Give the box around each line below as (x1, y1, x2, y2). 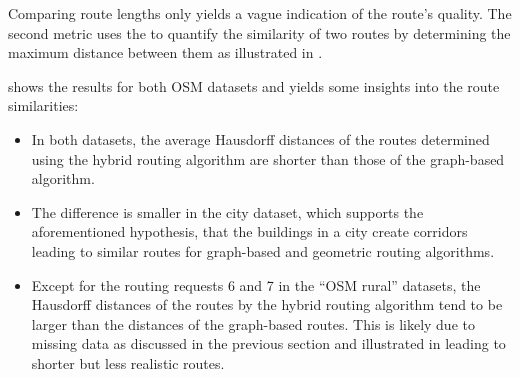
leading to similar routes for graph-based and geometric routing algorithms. (31, 240, 495, 261)
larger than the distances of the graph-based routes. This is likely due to (31, 313, 475, 334)
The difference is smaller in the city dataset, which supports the (31, 201, 424, 222)
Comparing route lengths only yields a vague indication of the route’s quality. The (8, 3, 512, 23)
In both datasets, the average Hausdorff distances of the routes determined (31, 128, 490, 149)
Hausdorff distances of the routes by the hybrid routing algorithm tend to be (31, 294, 503, 315)
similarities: (8, 95, 79, 116)
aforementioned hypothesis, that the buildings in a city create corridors (31, 221, 468, 242)
